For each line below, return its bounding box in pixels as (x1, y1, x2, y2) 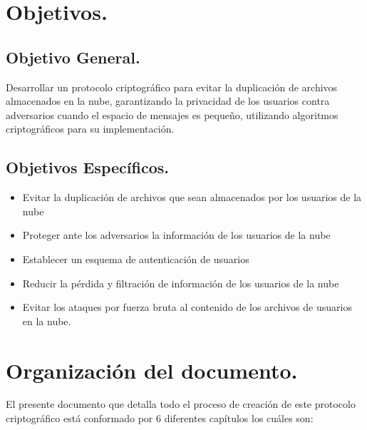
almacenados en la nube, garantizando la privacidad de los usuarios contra (6, 93, 330, 108)
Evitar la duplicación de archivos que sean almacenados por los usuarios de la (22, 190, 362, 205)
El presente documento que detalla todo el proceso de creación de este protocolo (6, 396, 356, 411)
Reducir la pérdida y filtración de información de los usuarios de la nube (22, 275, 339, 290)
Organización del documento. (6, 355, 298, 384)
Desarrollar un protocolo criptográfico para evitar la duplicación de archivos (6, 79, 338, 94)
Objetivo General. (6, 46, 140, 68)
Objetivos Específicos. (6, 156, 169, 178)
